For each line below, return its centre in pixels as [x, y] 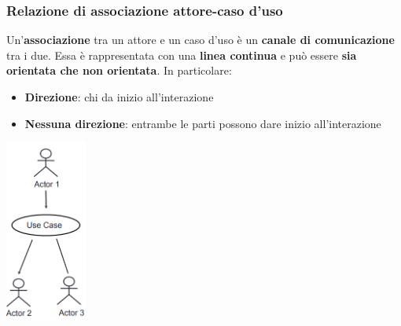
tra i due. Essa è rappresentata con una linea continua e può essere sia [182, 55]
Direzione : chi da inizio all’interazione [119, 97]
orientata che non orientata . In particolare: [119, 70]
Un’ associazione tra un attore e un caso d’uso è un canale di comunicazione [200, 40]
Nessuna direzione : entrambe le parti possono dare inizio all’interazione [203, 123]
